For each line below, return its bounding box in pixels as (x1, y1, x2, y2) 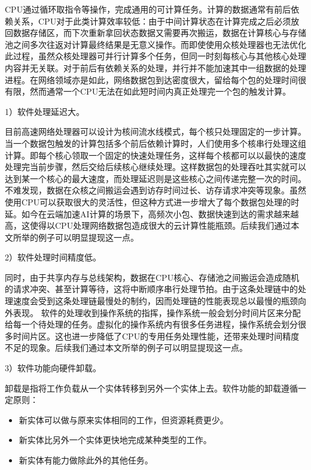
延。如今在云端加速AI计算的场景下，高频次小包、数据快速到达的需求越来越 (5, 207, 299, 220)
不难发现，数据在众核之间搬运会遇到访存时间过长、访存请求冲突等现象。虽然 (5, 184, 306, 196)
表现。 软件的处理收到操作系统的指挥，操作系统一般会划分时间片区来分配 (13, 306, 301, 319)
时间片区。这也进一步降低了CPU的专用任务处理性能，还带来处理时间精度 (13, 329, 300, 342)
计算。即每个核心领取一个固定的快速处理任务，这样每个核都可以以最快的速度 (5, 148, 306, 161)
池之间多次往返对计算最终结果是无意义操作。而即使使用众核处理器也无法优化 (5, 38, 306, 50)
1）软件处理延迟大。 (5, 105, 84, 117)
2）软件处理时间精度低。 (5, 251, 101, 263)
